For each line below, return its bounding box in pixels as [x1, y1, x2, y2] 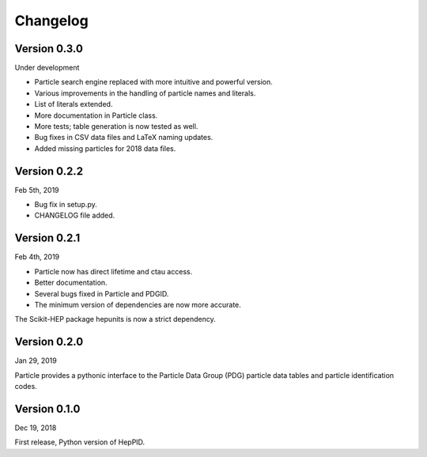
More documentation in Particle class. [34, 111, 158, 120]
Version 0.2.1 [14, 232, 81, 245]
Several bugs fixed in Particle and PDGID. [34, 289, 169, 298]
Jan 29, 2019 [14, 356, 57, 365]
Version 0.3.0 [14, 42, 83, 55]
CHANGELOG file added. [34, 210, 115, 221]
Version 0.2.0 [14, 335, 84, 349]
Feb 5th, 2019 [14, 185, 59, 195]
